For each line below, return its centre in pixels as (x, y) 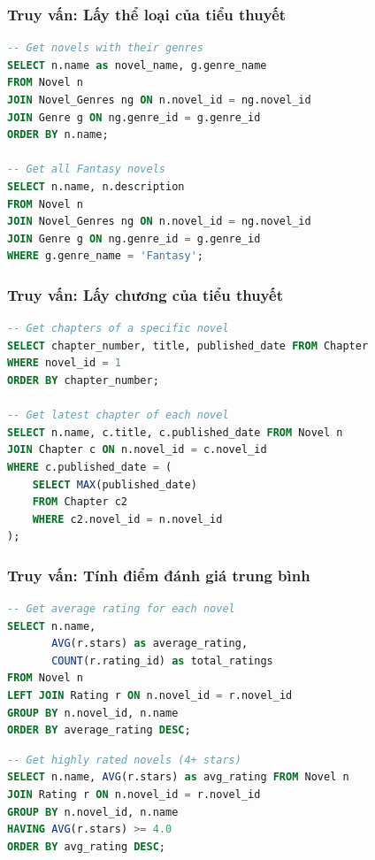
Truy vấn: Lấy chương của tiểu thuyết (145, 294)
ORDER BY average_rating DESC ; (99, 730)
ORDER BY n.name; (58, 135)
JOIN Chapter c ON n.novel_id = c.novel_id (137, 450)
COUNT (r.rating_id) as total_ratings (162, 660)
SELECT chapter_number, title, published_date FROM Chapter (188, 346)
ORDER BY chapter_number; (83, 380)
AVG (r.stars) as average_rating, (150, 644)
